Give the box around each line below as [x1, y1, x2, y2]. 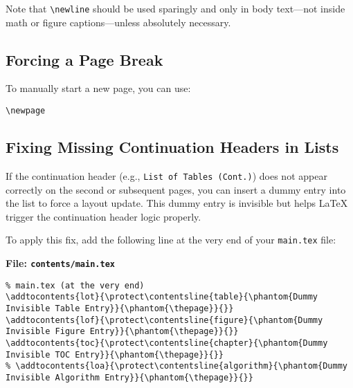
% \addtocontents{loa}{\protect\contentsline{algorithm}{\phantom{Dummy [6, 361, 347, 371]
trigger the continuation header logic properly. [6, 209, 201, 223]
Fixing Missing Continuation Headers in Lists [6, 136, 339, 158]
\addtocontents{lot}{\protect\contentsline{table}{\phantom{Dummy [6, 292, 318, 302]
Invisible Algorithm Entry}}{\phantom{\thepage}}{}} [6, 372, 253, 382]
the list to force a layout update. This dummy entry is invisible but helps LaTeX [6, 196, 348, 210]
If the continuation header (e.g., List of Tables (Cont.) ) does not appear [6, 168, 327, 183]
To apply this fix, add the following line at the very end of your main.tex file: [6, 232, 336, 247]
